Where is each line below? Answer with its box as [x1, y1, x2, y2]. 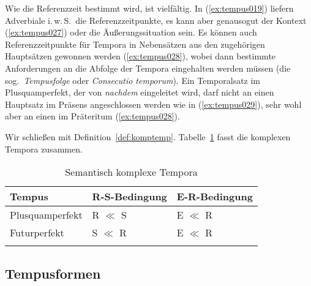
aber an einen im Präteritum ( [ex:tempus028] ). [5, 110, 180, 122]
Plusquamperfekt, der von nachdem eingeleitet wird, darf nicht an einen [5, 86, 274, 99]
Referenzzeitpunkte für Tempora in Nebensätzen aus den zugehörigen [5, 37, 265, 50]
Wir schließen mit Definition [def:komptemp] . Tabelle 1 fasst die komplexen [5, 130, 291, 143]
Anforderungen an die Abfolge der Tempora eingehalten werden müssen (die [5, 61, 291, 74]
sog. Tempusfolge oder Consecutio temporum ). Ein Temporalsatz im [5, 73, 261, 86]
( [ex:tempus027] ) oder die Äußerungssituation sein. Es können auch [5, 26, 257, 39]
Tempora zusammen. [5, 142, 83, 155]
